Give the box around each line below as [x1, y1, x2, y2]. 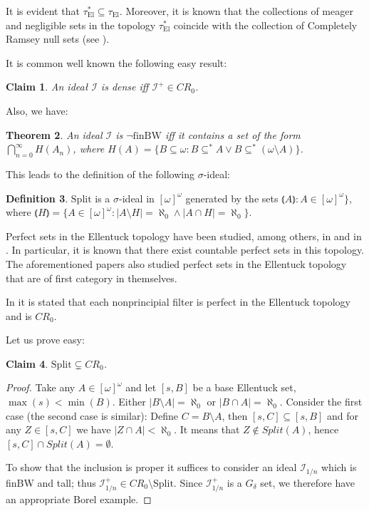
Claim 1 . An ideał [6, 79, 88, 94]
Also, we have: [6, 103, 68, 118]
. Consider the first [279, 394, 363, 409]
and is [6, 308, 32, 323]
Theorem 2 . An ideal [6, 127, 103, 142]
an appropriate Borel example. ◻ [6, 492, 152, 507]
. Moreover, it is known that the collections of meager [119, 4, 353, 18]
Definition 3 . [6, 190, 68, 205]
